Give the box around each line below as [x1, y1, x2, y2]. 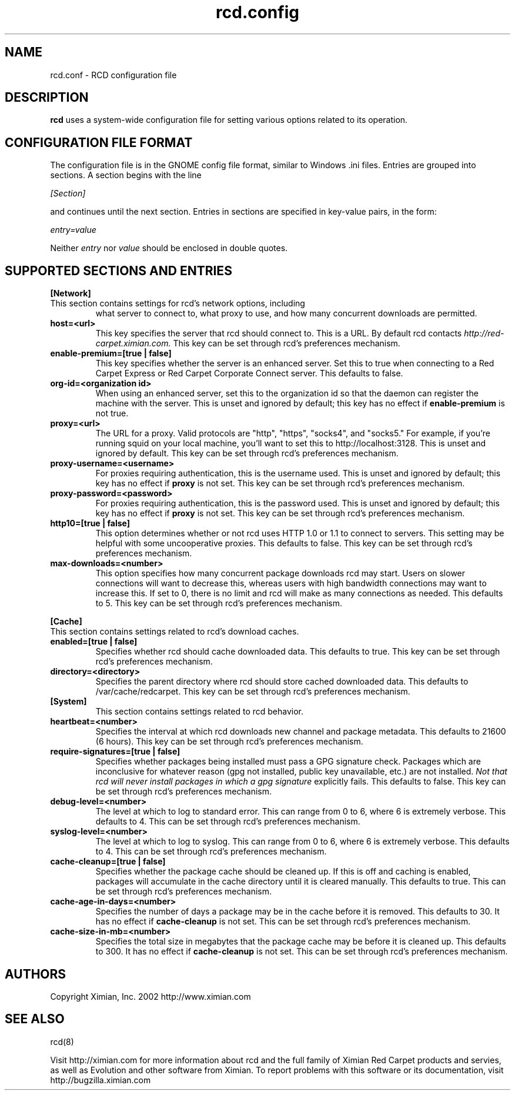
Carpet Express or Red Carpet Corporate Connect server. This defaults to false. [95, 368, 403, 379]
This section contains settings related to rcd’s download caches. [50, 626, 299, 637]
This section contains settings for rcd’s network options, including [50, 298, 305, 309]
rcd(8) [50, 1036, 74, 1047]
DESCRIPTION [5, 90, 89, 105]
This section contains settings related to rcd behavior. [95, 706, 304, 717]
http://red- [464, 328, 504, 339]
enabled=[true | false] [50, 636, 138, 647]
